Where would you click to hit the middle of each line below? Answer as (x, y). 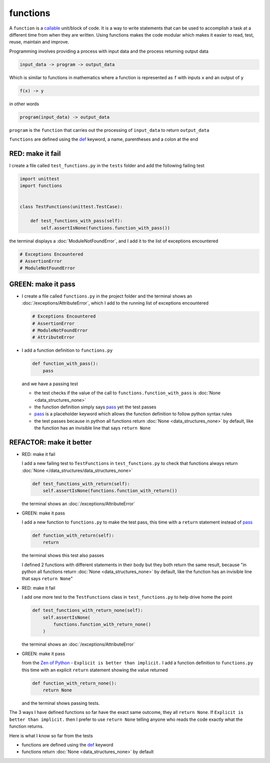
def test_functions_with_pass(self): (76, 221)
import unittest (40, 179)
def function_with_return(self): (73, 535)
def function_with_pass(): (65, 364)
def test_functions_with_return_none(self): (88, 610)
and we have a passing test (50, 384)
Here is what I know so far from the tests (51, 735)
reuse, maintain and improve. (39, 42)
